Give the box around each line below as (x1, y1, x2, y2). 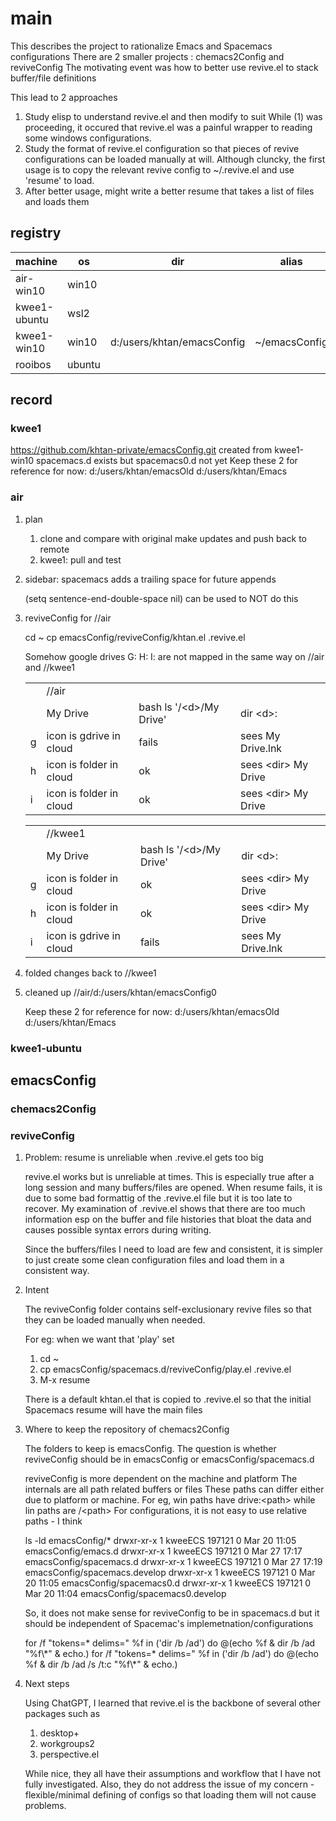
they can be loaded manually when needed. (24, 1314, 206, 1326)
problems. (24, 1800, 67, 1812)
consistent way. (24, 1265, 90, 1277)
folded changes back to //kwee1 (24, 967, 157, 979)
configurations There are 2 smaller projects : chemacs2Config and (10, 50, 285, 62)
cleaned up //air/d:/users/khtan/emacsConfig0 (24, 986, 217, 998)
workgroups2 (39, 1738, 95, 1750)
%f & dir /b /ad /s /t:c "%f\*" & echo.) (24, 1658, 178, 1671)
